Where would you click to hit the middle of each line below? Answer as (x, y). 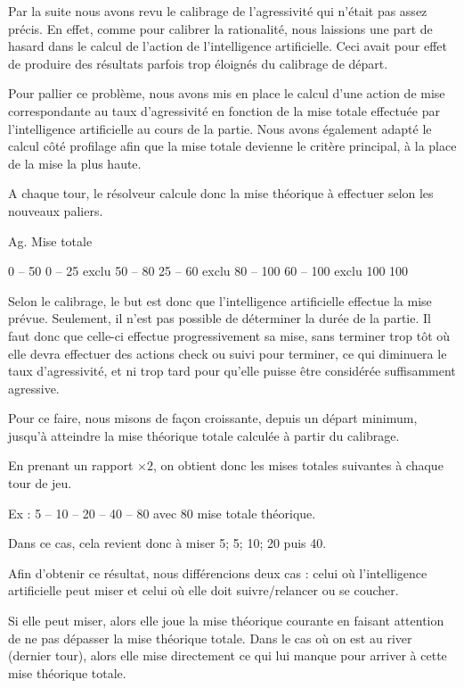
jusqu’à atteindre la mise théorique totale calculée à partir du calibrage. (204, 435)
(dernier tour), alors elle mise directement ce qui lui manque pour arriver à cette (228, 655)
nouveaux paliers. (56, 210)
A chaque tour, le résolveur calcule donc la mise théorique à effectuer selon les (221, 193)
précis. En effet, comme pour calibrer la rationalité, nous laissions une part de (220, 28)
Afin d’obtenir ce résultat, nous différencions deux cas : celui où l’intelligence (218, 572)
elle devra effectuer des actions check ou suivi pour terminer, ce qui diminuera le (228, 353)
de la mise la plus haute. (75, 163)
